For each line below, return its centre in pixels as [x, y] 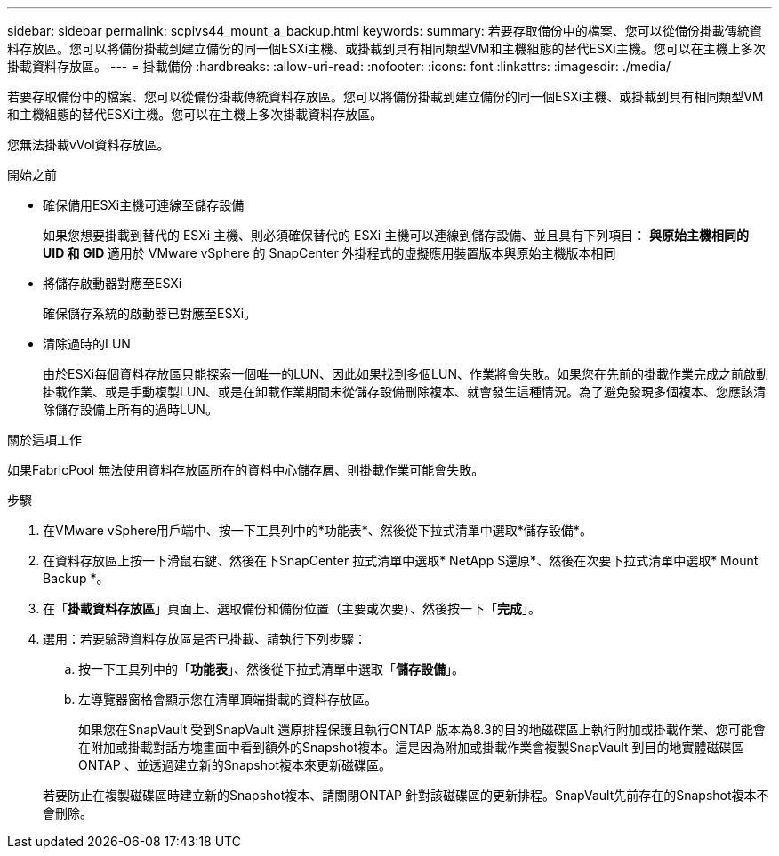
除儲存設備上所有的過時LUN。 [130, 409]
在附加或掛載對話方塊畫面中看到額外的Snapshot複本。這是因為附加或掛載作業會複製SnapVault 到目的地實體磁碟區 [411, 747]
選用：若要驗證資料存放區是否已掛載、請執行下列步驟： [205, 639]
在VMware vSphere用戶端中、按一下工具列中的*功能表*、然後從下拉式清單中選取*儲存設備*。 [317, 530]
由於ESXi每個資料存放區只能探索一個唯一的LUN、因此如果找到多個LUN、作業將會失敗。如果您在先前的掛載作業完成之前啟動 [406, 374]
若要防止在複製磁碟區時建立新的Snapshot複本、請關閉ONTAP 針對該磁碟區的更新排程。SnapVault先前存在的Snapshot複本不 [406, 795]
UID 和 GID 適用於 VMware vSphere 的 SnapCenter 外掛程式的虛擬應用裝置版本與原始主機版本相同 [329, 253]
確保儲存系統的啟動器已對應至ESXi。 [150, 313]
